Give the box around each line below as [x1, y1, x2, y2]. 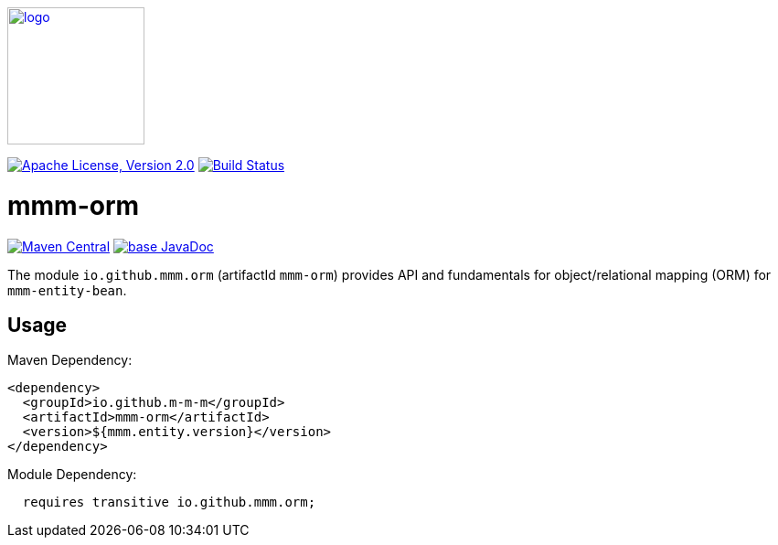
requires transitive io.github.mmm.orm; [22, 495, 316, 510]
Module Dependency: [7, 466, 137, 483]
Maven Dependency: [7, 352, 133, 369]
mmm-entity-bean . [7, 282, 127, 298]
